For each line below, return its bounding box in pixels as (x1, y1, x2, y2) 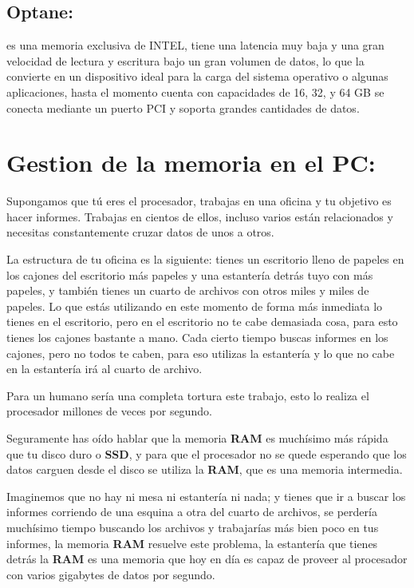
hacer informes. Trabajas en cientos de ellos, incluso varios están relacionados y (6, 208, 393, 224)
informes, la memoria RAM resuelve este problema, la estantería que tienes (6, 534, 378, 551)
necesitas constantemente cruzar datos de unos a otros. (6, 224, 274, 240)
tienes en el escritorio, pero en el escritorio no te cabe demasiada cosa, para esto (6, 313, 398, 330)
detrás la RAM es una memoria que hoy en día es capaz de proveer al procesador (6, 550, 408, 567)
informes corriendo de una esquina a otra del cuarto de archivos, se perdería (6, 503, 377, 520)
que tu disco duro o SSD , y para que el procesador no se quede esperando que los (6, 445, 407, 462)
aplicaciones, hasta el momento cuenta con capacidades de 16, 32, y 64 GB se (6, 83, 384, 100)
